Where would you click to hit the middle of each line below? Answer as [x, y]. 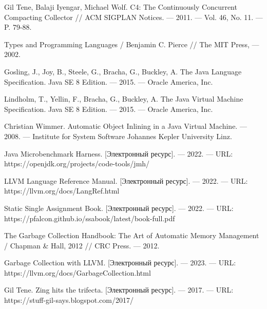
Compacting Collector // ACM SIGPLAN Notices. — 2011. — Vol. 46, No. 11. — [133, 17]
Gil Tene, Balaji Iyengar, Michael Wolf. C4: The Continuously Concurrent [121, 7]
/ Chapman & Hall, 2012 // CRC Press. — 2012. [82, 245]
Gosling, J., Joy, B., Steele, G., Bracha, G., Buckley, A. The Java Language [123, 71]
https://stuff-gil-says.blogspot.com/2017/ [69, 300]
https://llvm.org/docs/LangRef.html [62, 191]
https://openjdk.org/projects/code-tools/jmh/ [77, 163]
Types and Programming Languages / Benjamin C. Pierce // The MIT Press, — [132, 44]
